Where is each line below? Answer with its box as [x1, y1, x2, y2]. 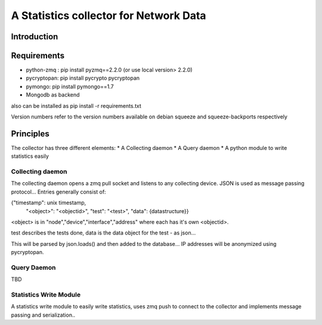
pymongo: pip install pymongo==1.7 [26, 83, 114, 90]
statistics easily [11, 152, 49, 160]
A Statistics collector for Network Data [11, 9, 206, 22]
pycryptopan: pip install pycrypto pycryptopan [26, 74, 140, 82]
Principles [11, 129, 50, 139]
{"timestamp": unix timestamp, [11, 199, 86, 207]
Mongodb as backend [26, 91, 80, 98]
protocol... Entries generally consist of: [11, 188, 107, 195]
